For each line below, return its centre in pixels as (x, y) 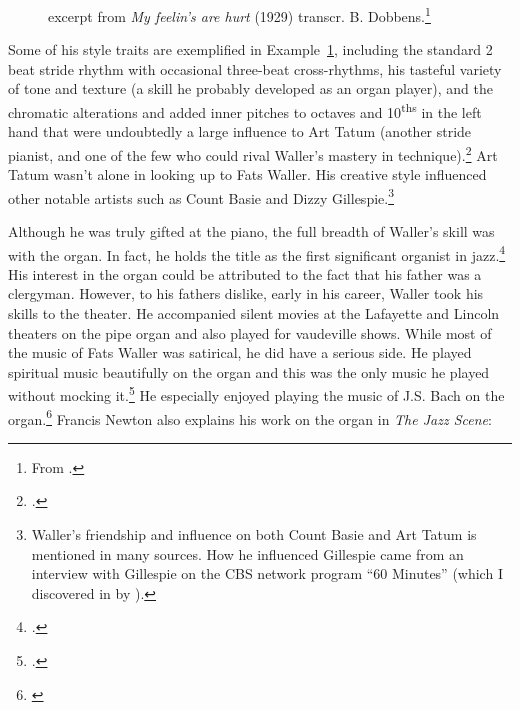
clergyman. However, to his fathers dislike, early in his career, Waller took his (246, 293)
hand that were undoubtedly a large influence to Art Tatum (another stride (240, 131)
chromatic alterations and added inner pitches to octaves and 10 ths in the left (245, 110)
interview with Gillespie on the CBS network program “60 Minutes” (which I (267, 573)
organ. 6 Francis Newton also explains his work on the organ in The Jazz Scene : (250, 417)
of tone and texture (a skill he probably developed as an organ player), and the (250, 88)
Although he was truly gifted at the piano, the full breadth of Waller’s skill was (251, 230)
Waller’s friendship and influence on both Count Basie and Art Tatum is (254, 534)
